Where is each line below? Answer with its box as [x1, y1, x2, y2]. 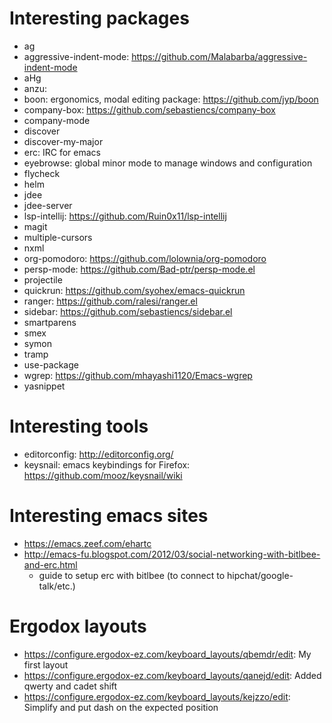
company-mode [23, 114, 91, 126]
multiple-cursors [23, 231, 93, 243]
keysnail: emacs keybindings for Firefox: [23, 458, 191, 471]
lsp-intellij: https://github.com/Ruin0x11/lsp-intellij [23, 210, 227, 222]
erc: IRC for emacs [23, 146, 101, 158]
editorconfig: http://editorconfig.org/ [23, 448, 174, 460]
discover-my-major [23, 135, 104, 147]
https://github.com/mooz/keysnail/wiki [23, 469, 183, 481]
